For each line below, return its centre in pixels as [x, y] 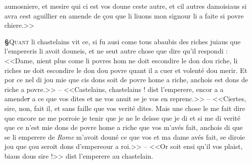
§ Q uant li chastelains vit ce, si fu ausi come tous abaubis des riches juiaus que [123, 41]
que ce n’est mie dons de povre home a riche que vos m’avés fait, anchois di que [124, 127]
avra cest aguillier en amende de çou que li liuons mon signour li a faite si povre [124, 15]
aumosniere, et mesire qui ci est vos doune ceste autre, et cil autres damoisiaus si [126, 6]
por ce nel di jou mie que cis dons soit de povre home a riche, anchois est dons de [126, 80]
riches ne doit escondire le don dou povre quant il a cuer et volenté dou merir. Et [126, 70]
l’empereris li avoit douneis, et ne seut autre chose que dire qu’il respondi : [116, 51]
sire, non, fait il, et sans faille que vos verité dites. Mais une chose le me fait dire [125, 108]
